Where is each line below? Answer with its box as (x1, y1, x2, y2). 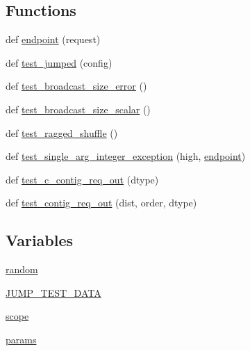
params (6, 332, 37, 346)
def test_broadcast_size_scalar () (6, 101, 151, 116)
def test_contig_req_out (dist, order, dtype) (6, 195, 197, 210)
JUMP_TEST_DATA (6, 285, 101, 300)
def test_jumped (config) (6, 55, 112, 70)
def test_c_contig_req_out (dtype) (6, 172, 159, 186)
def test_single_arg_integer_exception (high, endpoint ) (6, 149, 246, 163)
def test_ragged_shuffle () (6, 125, 118, 140)
